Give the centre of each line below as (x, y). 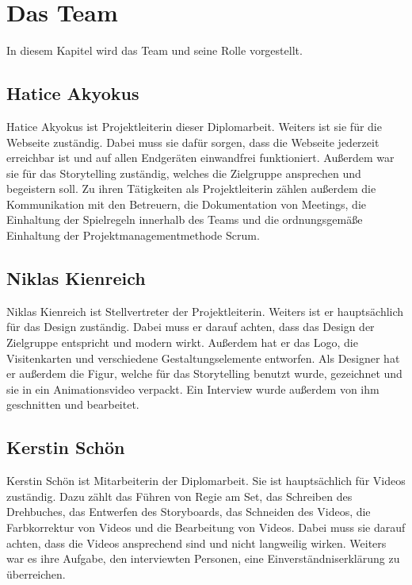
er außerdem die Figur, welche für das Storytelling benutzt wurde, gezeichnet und (204, 373)
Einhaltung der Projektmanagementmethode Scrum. (133, 235)
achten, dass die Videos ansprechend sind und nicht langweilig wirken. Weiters (196, 543)
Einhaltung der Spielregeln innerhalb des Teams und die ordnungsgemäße (185, 219)
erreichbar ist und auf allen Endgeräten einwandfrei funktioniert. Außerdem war (200, 158)
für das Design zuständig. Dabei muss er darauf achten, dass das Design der (191, 327)
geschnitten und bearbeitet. (73, 404)
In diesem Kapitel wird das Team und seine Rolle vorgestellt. (154, 50)
